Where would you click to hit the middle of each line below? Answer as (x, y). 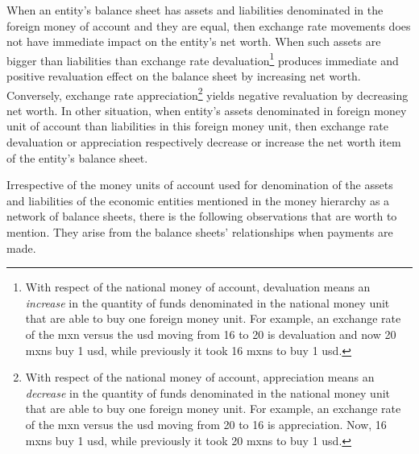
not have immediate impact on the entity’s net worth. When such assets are (194, 41)
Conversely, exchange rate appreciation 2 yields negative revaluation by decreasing (207, 93)
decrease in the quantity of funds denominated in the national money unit (207, 392)
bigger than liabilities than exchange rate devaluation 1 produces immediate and (203, 59)
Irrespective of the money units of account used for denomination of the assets (200, 185)
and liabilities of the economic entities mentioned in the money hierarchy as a (198, 200)
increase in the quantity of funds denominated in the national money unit (207, 302)
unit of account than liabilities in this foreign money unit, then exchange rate (197, 126)
